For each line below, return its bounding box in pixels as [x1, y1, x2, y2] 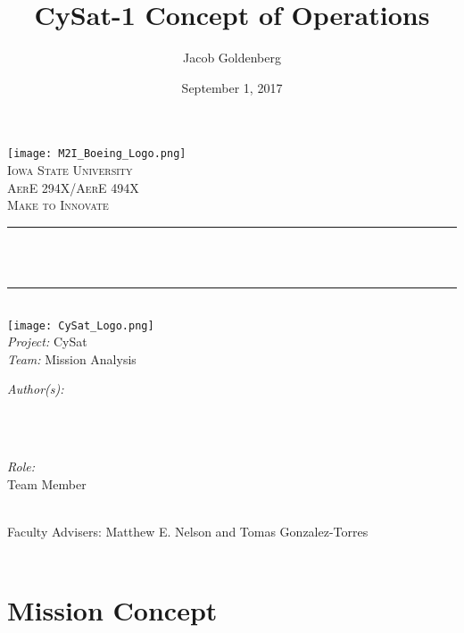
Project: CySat [7, 332, 87, 351]
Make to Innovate [7, 196, 109, 214]
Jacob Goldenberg [182, 48, 281, 67]
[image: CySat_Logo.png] [7, 319, 154, 332]
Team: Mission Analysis [7, 349, 137, 368]
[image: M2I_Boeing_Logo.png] [7, 147, 186, 161]
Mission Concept [7, 592, 218, 629]
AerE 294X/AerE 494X [7, 178, 139, 196]
